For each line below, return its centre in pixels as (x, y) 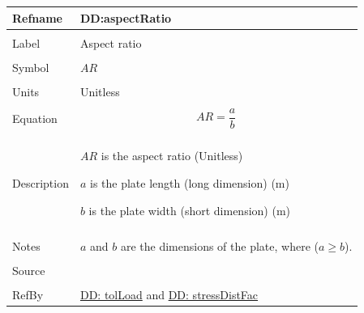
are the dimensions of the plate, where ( (219, 245)
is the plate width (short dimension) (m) (190, 210)
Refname (37, 17)
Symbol (31, 67)
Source (29, 270)
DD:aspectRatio (126, 17)
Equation (35, 118)
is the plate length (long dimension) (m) (190, 183)
